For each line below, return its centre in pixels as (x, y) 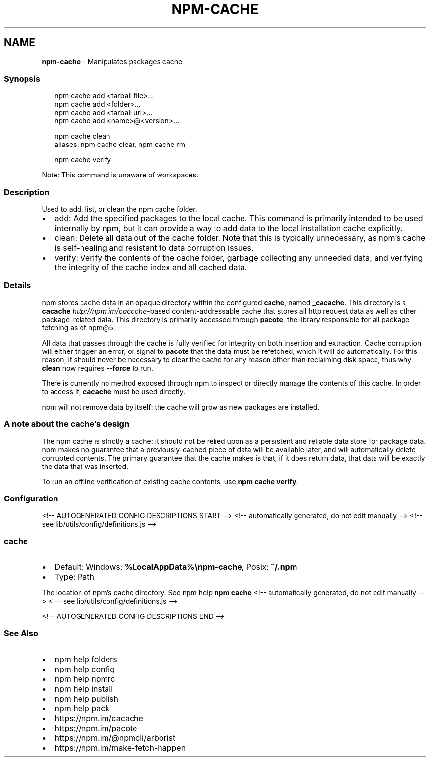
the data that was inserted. (85, 466)
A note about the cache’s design (67, 424)
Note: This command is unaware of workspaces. (120, 175)
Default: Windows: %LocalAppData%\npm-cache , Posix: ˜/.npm (176, 567)
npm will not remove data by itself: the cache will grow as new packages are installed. (181, 407)
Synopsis (22, 78)
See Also (21, 633)
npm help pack (82, 708)
